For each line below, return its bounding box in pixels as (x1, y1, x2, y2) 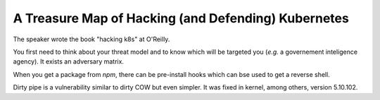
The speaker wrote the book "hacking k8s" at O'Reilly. (13, 35, 170, 43)
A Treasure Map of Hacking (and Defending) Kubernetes (13, 10, 350, 26)
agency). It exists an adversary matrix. (13, 57, 125, 66)
